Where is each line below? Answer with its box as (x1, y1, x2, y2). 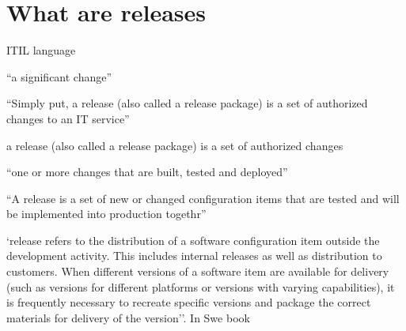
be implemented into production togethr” (6, 205, 207, 222)
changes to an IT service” (6, 110, 130, 126)
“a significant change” (6, 68, 112, 85)
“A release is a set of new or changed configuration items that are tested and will (6, 190, 400, 206)
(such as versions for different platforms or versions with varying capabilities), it (6, 278, 395, 295)
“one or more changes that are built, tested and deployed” (6, 164, 288, 180)
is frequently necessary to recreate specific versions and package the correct (6, 294, 371, 310)
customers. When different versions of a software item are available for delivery (6, 263, 389, 280)
